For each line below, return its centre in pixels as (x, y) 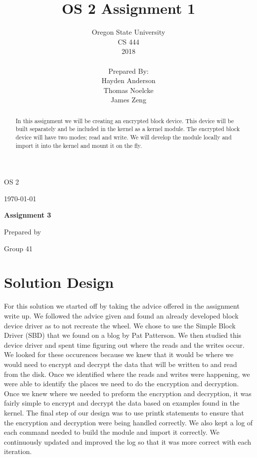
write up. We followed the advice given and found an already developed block (121, 315)
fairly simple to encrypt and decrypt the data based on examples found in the (122, 403)
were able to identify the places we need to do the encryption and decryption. (122, 384)
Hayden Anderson (128, 80)
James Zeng (128, 100)
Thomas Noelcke (128, 90)
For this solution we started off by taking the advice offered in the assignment (122, 306)
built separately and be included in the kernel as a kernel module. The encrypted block (128, 129)
